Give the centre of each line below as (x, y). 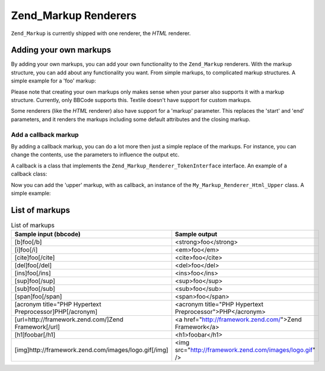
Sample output (196, 234)
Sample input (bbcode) (47, 234)
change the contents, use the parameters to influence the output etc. (95, 155)
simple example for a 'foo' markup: (53, 81)
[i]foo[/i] (26, 250)
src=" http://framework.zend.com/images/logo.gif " (245, 350)
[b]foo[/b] (28, 242)
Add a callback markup (45, 135)
